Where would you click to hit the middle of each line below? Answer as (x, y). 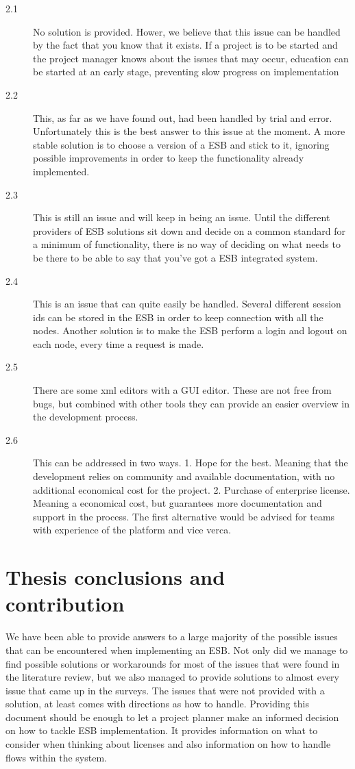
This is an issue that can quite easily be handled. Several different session (187, 304)
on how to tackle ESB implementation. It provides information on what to (162, 730)
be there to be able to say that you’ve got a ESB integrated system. (175, 257)
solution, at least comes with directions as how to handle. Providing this (157, 704)
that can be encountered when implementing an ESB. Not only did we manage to (177, 650)
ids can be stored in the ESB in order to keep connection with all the (178, 317)
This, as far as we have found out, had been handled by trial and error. (183, 117)
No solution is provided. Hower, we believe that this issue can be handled (187, 31)
